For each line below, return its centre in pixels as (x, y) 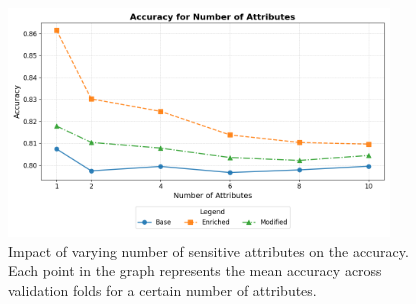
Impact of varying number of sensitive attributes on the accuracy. (208, 250)
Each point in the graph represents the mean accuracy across (195, 270)
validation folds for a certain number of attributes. (162, 289)
